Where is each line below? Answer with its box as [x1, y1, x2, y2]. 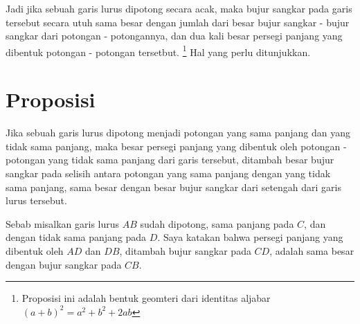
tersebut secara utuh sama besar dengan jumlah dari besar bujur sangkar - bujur [6, 15, 350, 29]
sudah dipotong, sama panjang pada [140, 216, 294, 231]
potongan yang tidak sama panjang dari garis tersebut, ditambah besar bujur [6, 152, 334, 167]
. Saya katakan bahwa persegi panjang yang [157, 230, 343, 244]
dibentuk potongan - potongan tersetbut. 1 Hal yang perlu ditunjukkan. [6, 42, 311, 59]
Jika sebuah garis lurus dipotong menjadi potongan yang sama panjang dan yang [6, 125, 351, 140]
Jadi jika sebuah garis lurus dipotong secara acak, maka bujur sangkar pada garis [6, 1, 352, 15]
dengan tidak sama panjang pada [6, 230, 147, 244]
